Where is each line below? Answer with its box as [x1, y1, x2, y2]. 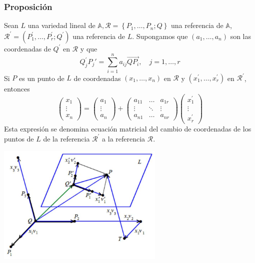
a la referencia [102, 133, 145, 143]
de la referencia [43, 133, 90, 143]
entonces [4, 83, 30, 94]
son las [230, 30, 251, 41]
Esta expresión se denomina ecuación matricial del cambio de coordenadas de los [4, 123, 251, 133]
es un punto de [19, 72, 64, 83]
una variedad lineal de [27, 20, 95, 30]
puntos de [4, 133, 34, 143]
